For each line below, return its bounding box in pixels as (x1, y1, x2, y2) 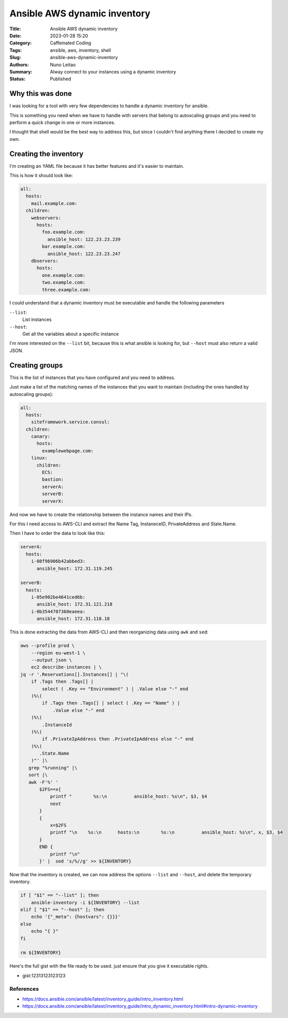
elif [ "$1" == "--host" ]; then (20, 907, 105, 913)
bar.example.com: (42, 244, 86, 249)
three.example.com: (42, 286, 91, 293)
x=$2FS (50, 822, 67, 828)
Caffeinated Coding (50, 40, 91, 46)
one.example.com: (42, 272, 86, 278)
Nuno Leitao (50, 62, 76, 68)
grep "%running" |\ (28, 765, 78, 771)
